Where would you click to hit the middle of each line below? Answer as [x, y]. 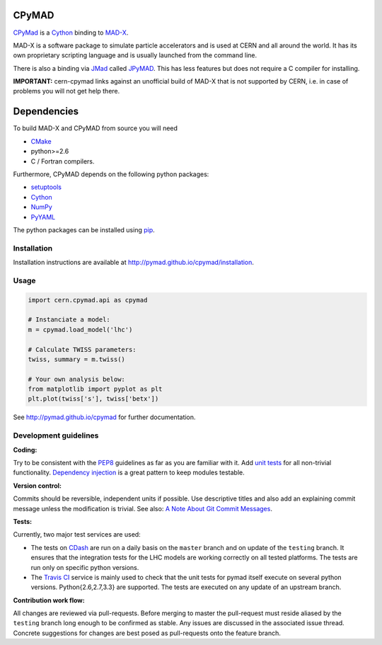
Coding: [25, 450]
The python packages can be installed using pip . [84, 229]
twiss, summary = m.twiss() [76, 359]
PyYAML [43, 217]
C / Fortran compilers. [63, 161]
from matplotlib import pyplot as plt [95, 389]
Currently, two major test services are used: [77, 535]
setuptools [46, 187]
